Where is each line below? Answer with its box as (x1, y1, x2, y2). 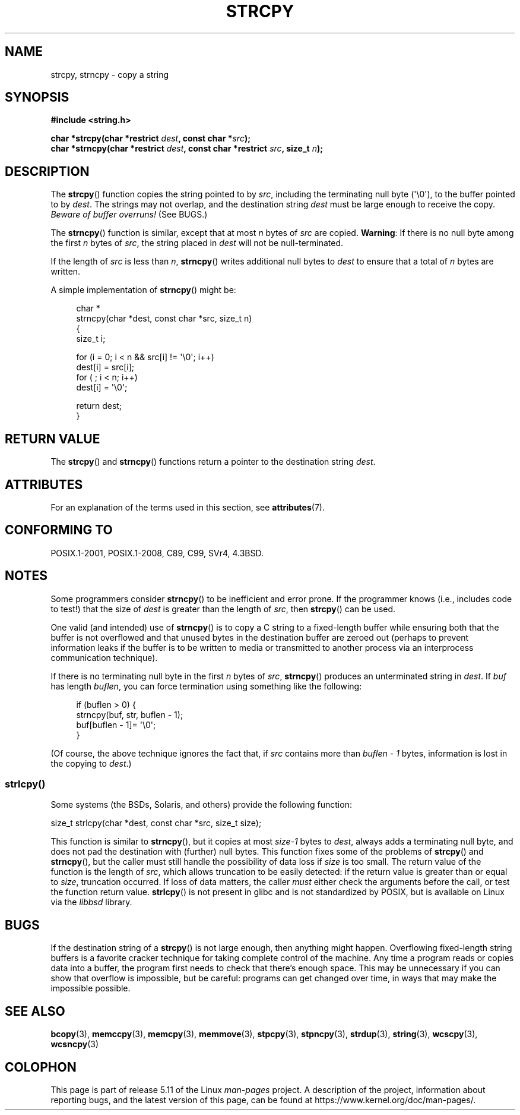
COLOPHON (5, 1059, 77, 1075)
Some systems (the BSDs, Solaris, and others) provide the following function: (50, 799, 352, 810)
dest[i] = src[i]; (76, 362, 135, 373)
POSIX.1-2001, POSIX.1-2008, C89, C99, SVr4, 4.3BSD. (50, 547, 264, 558)
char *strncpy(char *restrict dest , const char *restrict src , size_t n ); (50, 143, 323, 154)
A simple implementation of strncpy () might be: (50, 285, 236, 295)
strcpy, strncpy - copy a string (50, 69, 169, 80)
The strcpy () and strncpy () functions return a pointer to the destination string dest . (50, 456, 376, 467)
